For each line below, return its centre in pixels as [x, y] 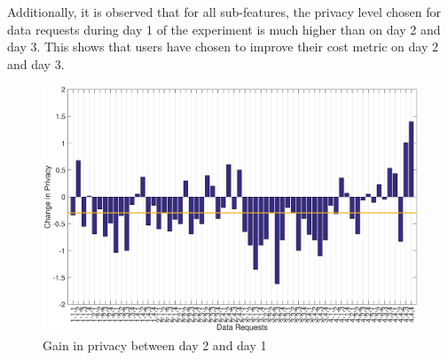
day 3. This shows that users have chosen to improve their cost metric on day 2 [223, 47]
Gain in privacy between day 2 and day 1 [155, 345]
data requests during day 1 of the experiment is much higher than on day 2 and [224, 29]
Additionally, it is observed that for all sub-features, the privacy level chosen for [224, 12]
